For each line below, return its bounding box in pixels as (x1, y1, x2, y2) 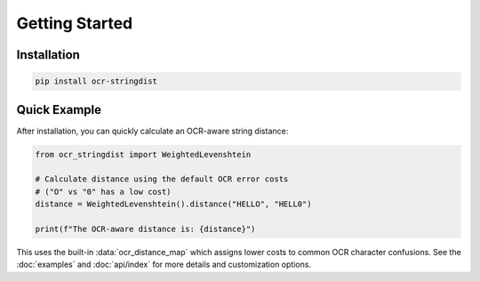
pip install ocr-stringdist (35, 76, 157, 86)
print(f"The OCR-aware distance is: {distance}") (35, 223, 256, 234)
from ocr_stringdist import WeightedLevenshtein (35, 149, 252, 159)
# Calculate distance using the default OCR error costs (35, 174, 289, 184)
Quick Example (16, 102, 102, 117)
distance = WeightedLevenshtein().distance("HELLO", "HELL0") (35, 199, 312, 209)
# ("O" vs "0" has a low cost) (35, 187, 172, 197)
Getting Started (16, 13, 133, 33)
